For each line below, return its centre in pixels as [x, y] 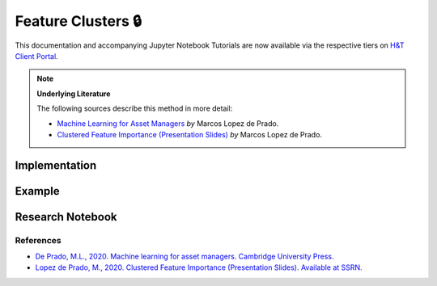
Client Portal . [36, 56]
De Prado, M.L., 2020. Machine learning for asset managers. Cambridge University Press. [185, 257]
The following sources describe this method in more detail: [135, 108]
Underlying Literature [74, 94]
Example [37, 191]
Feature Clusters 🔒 [78, 21]
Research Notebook [66, 217]
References [38, 240]
